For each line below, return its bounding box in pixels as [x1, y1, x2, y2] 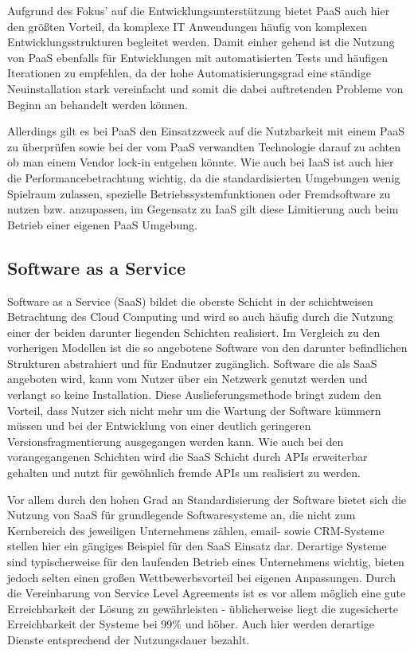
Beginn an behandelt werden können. [7, 96, 188, 112]
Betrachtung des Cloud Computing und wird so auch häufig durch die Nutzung [7, 308, 394, 325]
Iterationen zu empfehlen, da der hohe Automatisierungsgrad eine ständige [7, 65, 371, 81]
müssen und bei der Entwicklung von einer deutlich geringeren [7, 417, 311, 434]
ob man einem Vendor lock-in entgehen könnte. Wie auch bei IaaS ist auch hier [7, 154, 394, 170]
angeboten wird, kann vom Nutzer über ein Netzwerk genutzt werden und [7, 370, 368, 387]
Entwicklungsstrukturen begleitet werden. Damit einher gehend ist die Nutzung [7, 33, 395, 50]
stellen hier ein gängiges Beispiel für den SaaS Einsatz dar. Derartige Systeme [7, 538, 387, 554]
